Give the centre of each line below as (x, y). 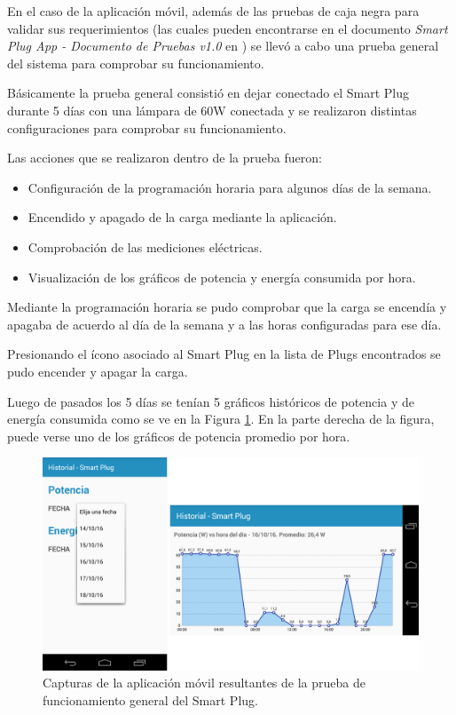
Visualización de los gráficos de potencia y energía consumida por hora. (222, 277)
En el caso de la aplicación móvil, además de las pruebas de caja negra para (213, 11)
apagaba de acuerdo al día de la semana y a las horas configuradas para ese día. (224, 324)
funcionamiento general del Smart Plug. (150, 699)
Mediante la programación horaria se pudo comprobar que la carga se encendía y (227, 307)
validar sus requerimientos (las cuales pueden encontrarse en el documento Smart (228, 28)
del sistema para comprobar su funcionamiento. (136, 63)
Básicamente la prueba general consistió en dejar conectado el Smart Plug (208, 93)
